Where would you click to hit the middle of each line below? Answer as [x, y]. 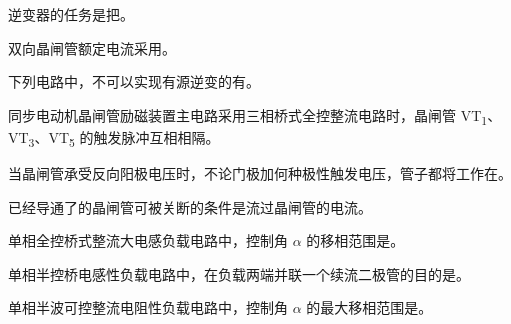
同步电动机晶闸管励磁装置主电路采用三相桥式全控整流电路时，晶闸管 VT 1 [248, 116]
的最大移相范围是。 [369, 307]
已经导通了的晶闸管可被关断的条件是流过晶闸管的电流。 [190, 206]
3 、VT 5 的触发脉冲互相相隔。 [124, 138]
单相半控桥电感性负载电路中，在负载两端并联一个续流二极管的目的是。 [239, 273]
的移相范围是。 [355, 240]
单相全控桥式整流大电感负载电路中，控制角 [148, 240]
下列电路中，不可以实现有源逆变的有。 [134, 81]
